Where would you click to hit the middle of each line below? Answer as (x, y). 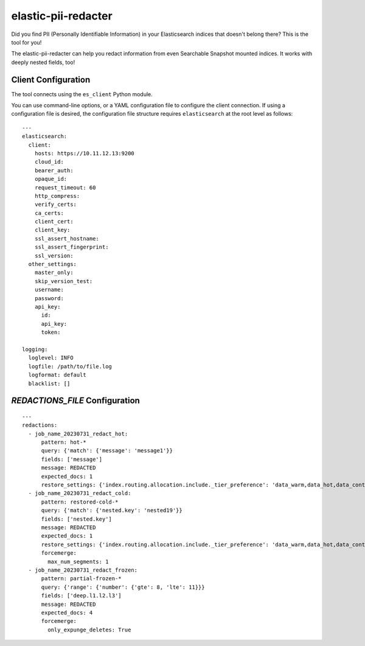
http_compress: (57, 196)
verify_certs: (56, 205)
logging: (35, 349)
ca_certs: (49, 213)
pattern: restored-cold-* (80, 502)
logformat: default (57, 375)
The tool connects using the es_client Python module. (82, 94)
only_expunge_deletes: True (89, 630)
